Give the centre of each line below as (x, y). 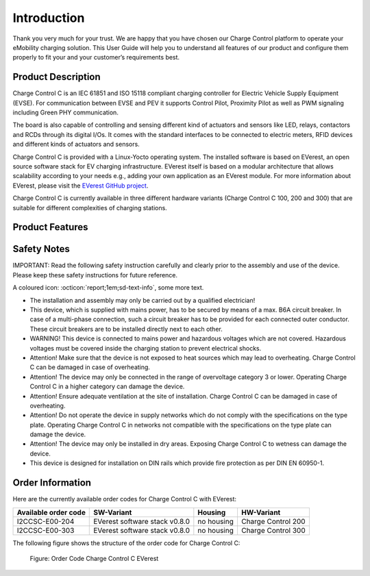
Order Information (52, 483)
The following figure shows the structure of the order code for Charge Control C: (126, 543)
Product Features (50, 227)
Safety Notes (41, 249)
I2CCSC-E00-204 (46, 521)
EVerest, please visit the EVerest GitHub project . (81, 186)
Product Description (57, 77)
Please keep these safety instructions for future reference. (95, 275)
